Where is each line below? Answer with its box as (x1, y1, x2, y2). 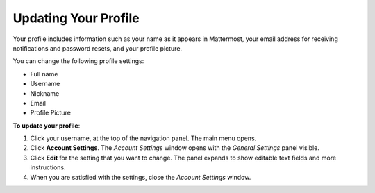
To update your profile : (12, 121, 81, 130)
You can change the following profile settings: (12, 57, 144, 65)
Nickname (30, 89, 60, 97)
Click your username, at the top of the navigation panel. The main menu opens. (30, 134, 257, 142)
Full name (30, 69, 58, 78)
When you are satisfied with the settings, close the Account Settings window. (30, 173, 251, 181)
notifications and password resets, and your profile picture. (12, 44, 183, 52)
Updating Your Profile (12, 10, 140, 26)
